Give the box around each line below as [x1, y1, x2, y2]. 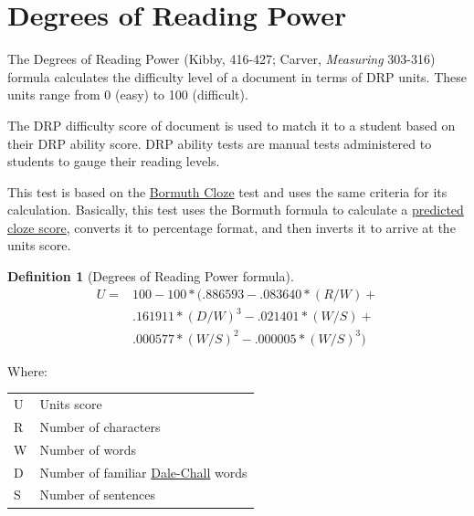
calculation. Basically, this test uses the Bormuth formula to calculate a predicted [7, 200, 464, 219]
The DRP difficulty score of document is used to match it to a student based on [7, 115, 456, 134]
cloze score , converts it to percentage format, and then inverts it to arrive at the [7, 217, 456, 237]
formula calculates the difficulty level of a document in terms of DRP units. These [7, 67, 467, 86]
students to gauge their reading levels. [7, 152, 220, 171]
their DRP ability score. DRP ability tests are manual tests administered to [7, 133, 432, 153]
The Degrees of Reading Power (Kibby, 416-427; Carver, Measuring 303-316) [7, 49, 436, 68]
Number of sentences [39, 485, 155, 504]
